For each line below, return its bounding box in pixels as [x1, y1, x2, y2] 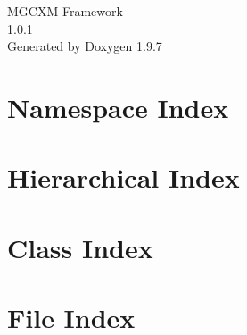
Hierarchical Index [7, 159, 240, 196]
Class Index [7, 229, 153, 265]
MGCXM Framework [7, 2, 123, 20]
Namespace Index [7, 88, 229, 125]
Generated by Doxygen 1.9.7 [7, 37, 162, 55]
